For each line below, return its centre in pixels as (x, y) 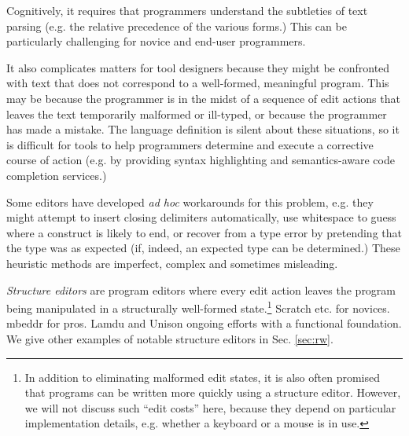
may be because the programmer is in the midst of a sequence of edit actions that (203, 98)
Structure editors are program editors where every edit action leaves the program (201, 289)
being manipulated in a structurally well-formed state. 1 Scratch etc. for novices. (198, 307)
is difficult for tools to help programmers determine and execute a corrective (190, 144)
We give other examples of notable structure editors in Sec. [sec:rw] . (170, 338)
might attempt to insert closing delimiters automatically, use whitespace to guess (201, 217)
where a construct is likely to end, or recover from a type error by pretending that (204, 232)
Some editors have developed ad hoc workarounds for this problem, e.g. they (190, 202)
